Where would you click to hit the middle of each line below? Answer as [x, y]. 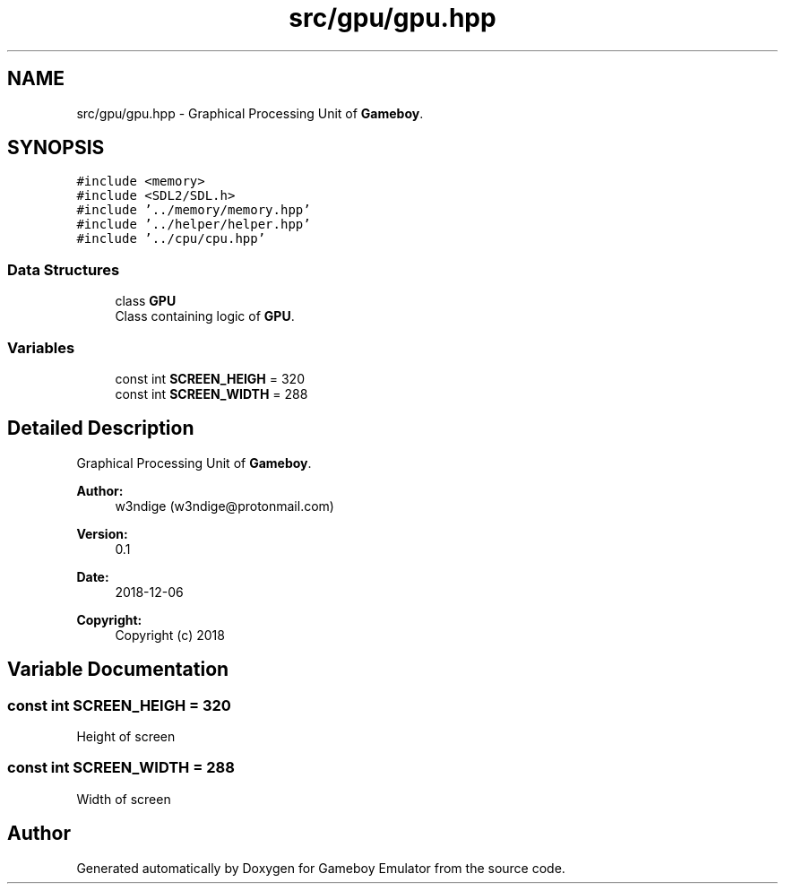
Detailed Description [101, 428]
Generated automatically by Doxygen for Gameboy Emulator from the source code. [321, 868]
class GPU [146, 301]
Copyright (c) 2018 [170, 635]
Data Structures [64, 269]
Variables [41, 347]
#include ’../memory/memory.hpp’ [194, 210]
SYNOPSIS [56, 148]
